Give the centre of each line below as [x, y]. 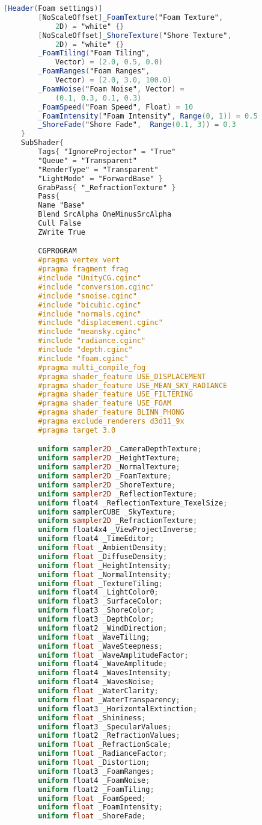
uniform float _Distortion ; [94, 763]
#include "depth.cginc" [85, 350]
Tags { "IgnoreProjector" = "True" [107, 152]
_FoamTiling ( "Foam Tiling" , [94, 53]
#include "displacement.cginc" [100, 323]
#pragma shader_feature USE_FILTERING [115, 394]
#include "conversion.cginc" [96, 287]
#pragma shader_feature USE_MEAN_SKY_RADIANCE [133, 385]
